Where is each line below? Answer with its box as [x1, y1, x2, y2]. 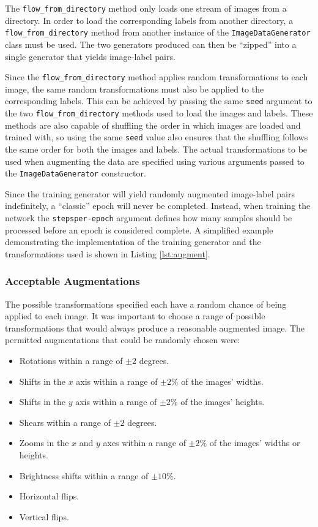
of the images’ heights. [180, 395, 265, 408]
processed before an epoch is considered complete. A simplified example [5, 223, 273, 236]
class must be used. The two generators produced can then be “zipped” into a [5, 37, 297, 50]
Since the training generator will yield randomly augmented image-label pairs [5, 187, 295, 200]
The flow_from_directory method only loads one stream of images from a [5, 2, 287, 14]
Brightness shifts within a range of [19, 469, 149, 482]
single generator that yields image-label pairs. [5, 50, 176, 63]
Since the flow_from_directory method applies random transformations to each [5, 70, 308, 83]
